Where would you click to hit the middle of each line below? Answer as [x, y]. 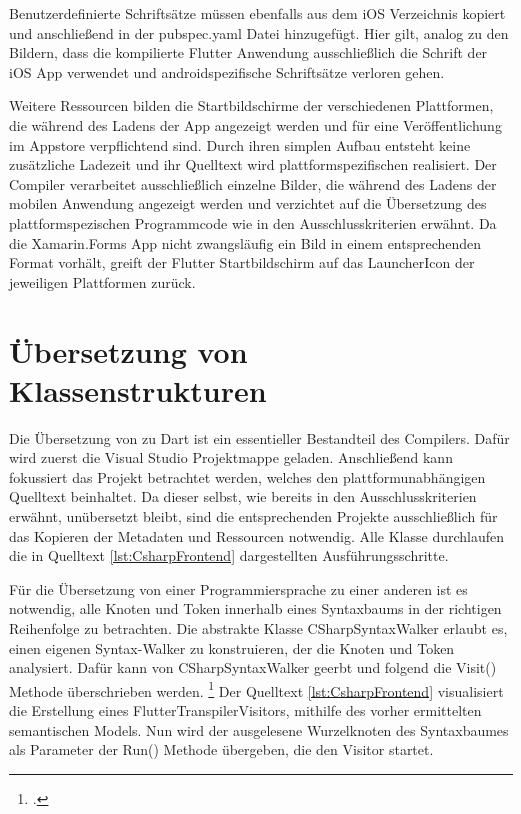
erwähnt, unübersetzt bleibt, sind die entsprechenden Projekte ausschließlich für [253, 516]
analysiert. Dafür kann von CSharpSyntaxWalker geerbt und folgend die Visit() [253, 667]
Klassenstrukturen [138, 389]
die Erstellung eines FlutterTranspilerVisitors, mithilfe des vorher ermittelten [245, 710]
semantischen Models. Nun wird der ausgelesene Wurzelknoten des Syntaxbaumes [259, 729]
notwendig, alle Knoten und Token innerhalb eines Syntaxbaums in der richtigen [255, 608]
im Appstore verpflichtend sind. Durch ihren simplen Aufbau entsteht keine [240, 144]
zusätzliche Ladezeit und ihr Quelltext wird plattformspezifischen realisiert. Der [253, 164]
